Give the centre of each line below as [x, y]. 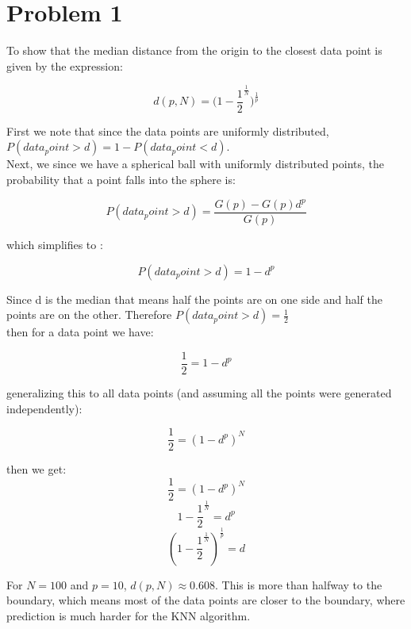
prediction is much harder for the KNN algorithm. [129, 615]
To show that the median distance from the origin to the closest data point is [194, 50]
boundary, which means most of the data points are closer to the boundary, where [206, 600]
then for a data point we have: [80, 332]
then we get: [36, 469]
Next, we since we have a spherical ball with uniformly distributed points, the [196, 164]
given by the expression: [65, 65]
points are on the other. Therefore [89, 314]
